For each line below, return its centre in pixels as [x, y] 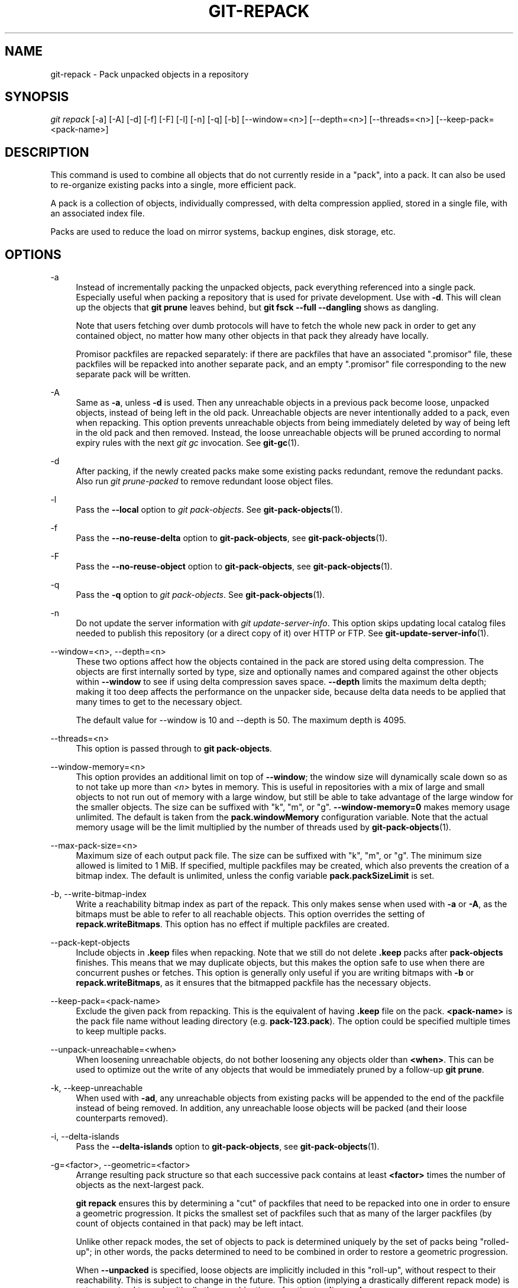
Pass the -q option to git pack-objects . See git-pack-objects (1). [200, 595]
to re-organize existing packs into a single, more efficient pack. [173, 185]
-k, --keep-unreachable [97, 1088]
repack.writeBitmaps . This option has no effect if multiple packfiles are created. [233, 924]
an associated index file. [98, 213]
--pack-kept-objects [90, 943]
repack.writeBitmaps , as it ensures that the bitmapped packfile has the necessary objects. [253, 983]
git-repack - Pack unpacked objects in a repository [150, 74]
